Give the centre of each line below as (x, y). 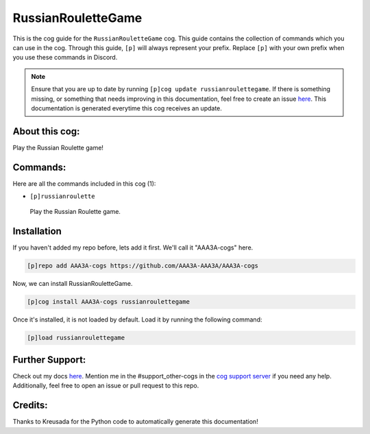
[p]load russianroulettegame (76, 338)
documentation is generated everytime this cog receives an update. (127, 108)
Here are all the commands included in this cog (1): (84, 183)
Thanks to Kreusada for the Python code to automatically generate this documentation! (135, 422)
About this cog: (46, 131)
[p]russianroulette (62, 196)
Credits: (30, 406)
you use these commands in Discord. (65, 58)
